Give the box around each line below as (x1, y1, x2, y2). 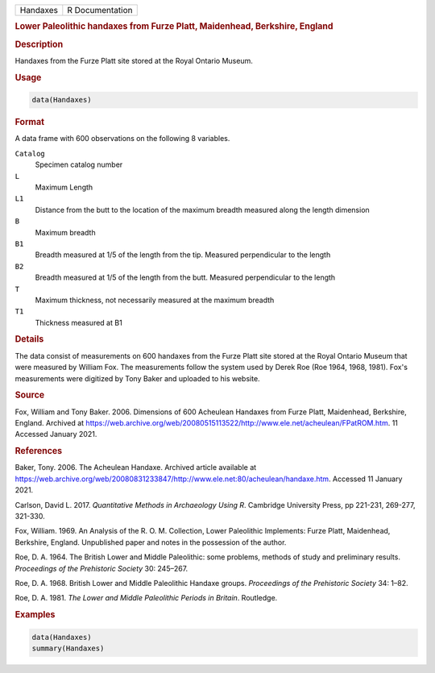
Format (14, 117, 44, 128)
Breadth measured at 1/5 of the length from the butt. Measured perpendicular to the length (35, 272, 336, 282)
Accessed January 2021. (14, 430, 97, 439)
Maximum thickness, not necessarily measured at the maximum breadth (35, 295, 275, 305)
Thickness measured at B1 (35, 318, 122, 327)
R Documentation (67, 5, 133, 15)
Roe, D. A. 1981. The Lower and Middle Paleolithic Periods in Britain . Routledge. (14, 593, 278, 603)
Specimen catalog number (35, 160, 123, 169)
